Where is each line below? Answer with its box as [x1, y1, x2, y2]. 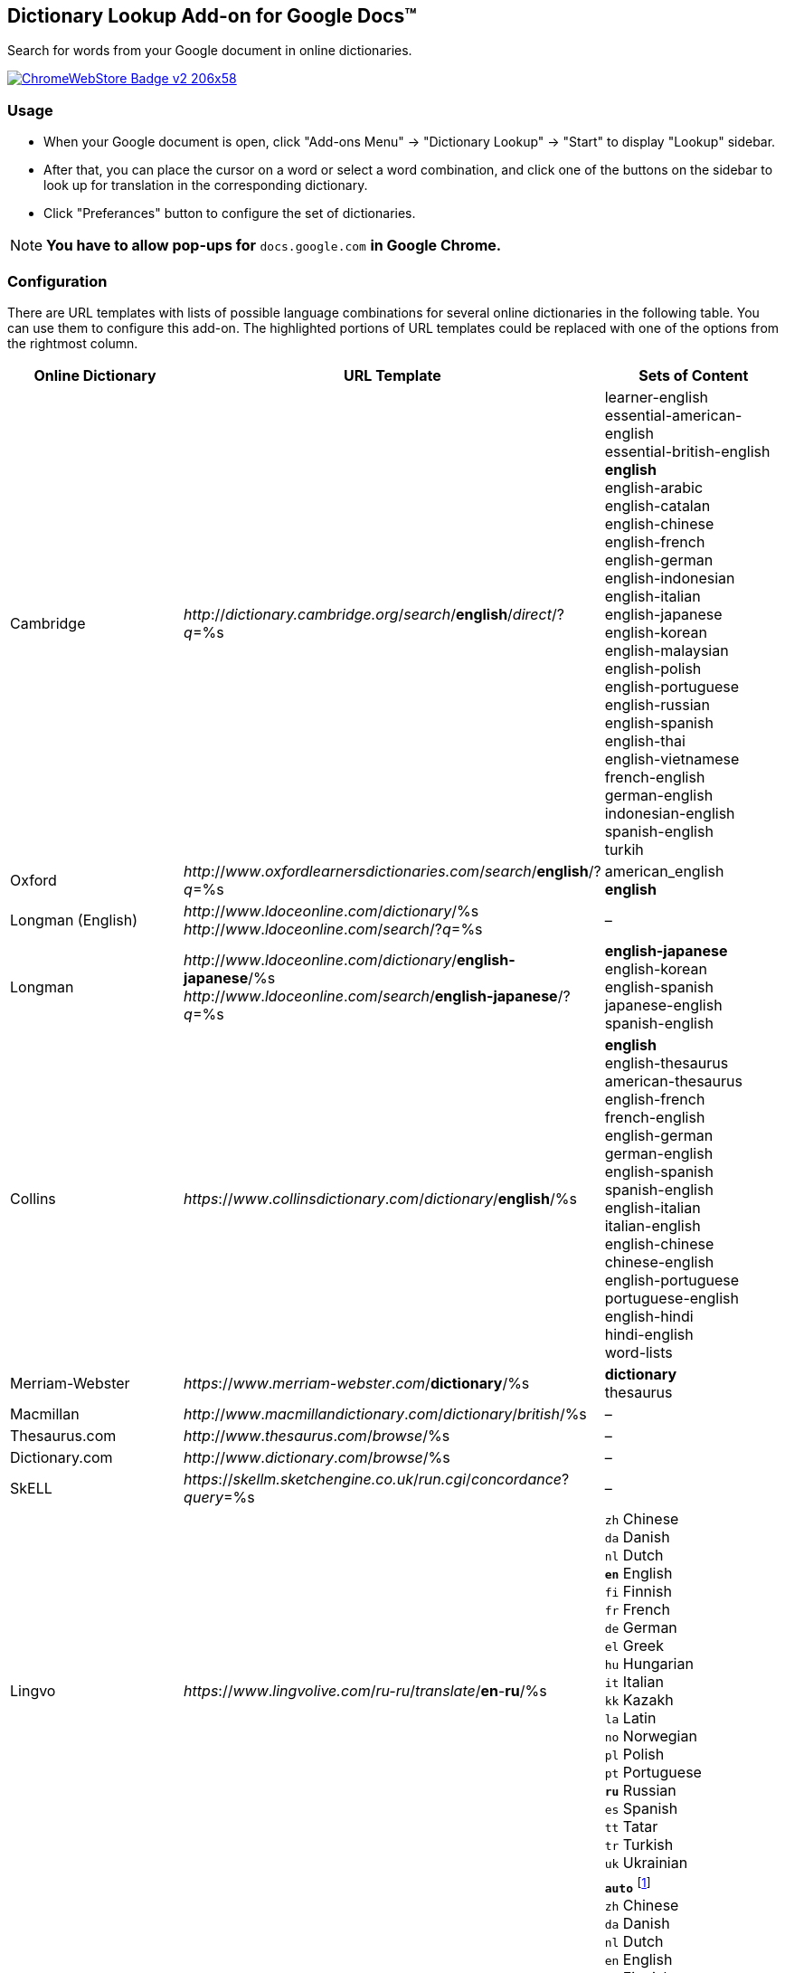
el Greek [604, 1636, 664, 1655]
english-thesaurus [604, 1053, 729, 1072]
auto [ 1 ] [604, 1874, 651, 1896]
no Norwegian [604, 1726, 697, 1745]
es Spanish [604, 1798, 678, 1817]
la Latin [604, 1708, 657, 1727]
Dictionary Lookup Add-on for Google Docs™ [7, 5, 417, 27]
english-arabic [604, 478, 704, 497]
